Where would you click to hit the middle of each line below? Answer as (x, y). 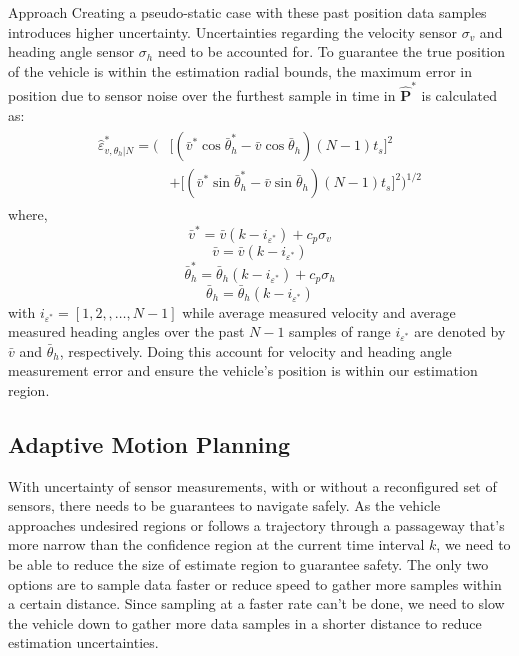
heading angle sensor (71, 51)
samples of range (340, 331)
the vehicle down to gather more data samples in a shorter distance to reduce (245, 622)
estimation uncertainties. (83, 642)
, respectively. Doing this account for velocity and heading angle (255, 350)
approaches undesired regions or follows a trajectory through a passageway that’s (256, 524)
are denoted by (460, 331)
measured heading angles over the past (126, 331)
